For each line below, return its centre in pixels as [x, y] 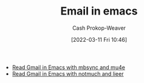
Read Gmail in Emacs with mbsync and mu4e [69, 67]
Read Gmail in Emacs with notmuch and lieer [68, 73]
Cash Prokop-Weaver [99, 28]
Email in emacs [99, 11]
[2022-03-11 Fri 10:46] [99, 39]
